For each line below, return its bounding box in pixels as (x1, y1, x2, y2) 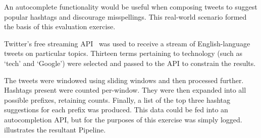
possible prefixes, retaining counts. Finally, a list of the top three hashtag (4, 94, 231, 105)
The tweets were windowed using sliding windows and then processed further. (4, 75, 244, 85)
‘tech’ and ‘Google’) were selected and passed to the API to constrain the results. (4, 57, 256, 68)
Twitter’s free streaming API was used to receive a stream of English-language (4, 38, 250, 48)
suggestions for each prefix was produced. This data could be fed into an (4, 104, 228, 115)
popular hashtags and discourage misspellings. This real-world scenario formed (4, 11, 247, 22)
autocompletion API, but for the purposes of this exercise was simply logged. (4, 114, 242, 124)
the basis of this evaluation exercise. (4, 21, 116, 32)
